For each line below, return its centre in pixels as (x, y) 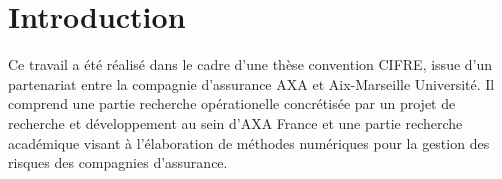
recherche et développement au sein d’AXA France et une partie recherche (235, 122)
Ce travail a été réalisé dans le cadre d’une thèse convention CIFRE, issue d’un (250, 64)
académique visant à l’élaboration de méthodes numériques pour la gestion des (249, 142)
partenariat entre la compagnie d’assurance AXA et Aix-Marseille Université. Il (251, 83)
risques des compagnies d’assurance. (118, 162)
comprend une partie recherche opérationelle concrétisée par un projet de (232, 103)
